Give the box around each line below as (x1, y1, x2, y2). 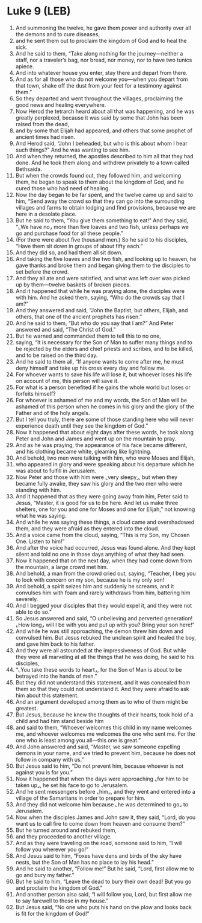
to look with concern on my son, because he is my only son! (15, 576, 165, 584)
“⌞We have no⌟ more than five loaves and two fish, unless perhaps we (15, 223, 189, 230)
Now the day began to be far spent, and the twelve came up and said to (15, 191, 194, 198)
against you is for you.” (15, 768, 73, 776)
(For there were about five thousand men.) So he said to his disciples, (15, 236, 188, 243)
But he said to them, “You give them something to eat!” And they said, (15, 216, 189, 224)
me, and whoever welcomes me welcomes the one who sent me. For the (15, 730, 195, 738)
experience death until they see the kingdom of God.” (15, 422, 148, 429)
